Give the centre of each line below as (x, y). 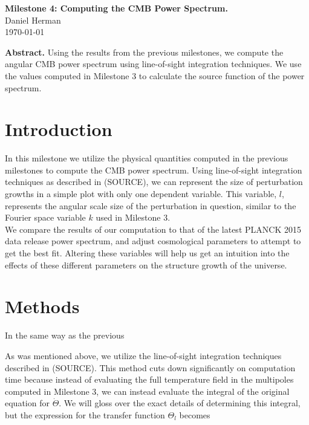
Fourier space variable (45, 217)
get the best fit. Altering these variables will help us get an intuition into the (147, 253)
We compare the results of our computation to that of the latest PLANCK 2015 (153, 229)
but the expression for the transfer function (85, 414)
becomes (195, 414)
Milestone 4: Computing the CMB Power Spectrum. (116, 8)
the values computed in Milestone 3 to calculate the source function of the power (155, 75)
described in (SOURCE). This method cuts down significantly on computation (150, 367)
